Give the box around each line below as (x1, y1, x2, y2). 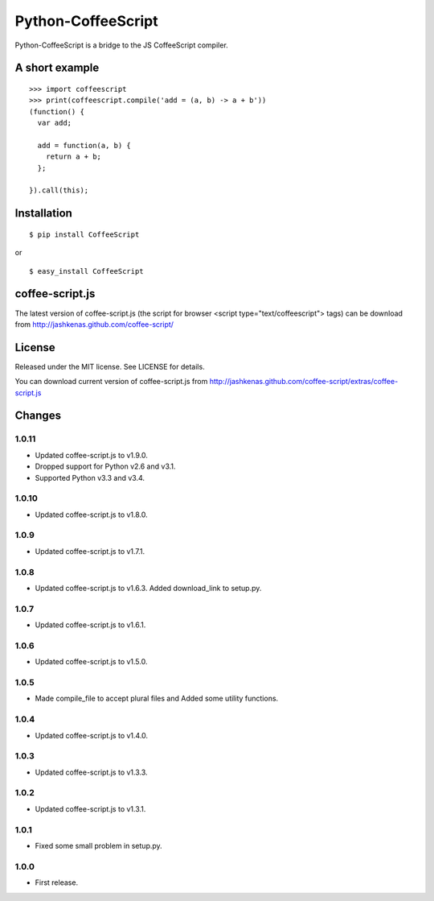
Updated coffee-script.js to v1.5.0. (35, 657, 148, 667)
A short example (14, 61, 100, 75)
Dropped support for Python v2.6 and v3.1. (35, 461, 176, 471)
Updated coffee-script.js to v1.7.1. (35, 546, 145, 556)
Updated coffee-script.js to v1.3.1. (35, 804, 146, 813)
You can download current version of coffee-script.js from (14, 377, 208, 386)
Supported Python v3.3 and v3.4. (35, 473, 145, 482)
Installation (14, 206, 72, 221)
